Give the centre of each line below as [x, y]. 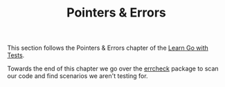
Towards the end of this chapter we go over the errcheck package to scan [113, 69]
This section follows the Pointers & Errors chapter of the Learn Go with [108, 48]
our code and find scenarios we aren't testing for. [78, 76]
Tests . [16, 55]
